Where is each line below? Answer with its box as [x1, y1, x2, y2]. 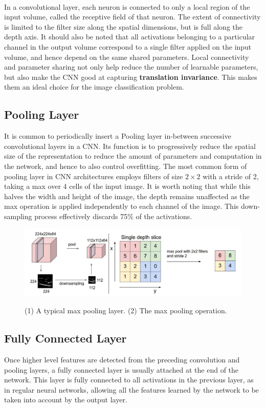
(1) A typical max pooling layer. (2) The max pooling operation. [25, 305, 227, 316]
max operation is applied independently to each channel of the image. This [4, 201, 239, 211]
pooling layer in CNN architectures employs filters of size [4, 170, 183, 181]
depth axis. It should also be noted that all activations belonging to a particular [4, 31, 255, 42]
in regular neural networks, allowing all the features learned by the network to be [4, 384, 259, 395]
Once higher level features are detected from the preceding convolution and [4, 354, 240, 364]
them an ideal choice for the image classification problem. [4, 81, 184, 92]
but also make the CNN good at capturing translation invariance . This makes [4, 71, 257, 82]
